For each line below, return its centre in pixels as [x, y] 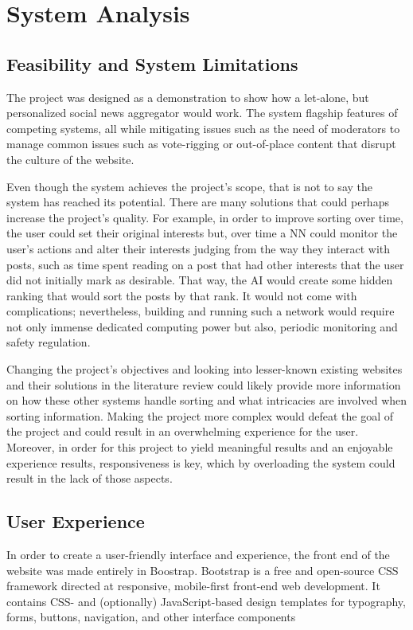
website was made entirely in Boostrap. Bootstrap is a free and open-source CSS [203, 570]
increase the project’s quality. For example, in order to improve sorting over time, [205, 217]
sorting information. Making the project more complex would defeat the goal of [200, 415]
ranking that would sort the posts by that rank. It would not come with [182, 295]
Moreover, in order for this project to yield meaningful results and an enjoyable [200, 447]
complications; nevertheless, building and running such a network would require [201, 311]
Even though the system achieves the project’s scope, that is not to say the [189, 186]
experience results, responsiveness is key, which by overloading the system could [201, 462]
